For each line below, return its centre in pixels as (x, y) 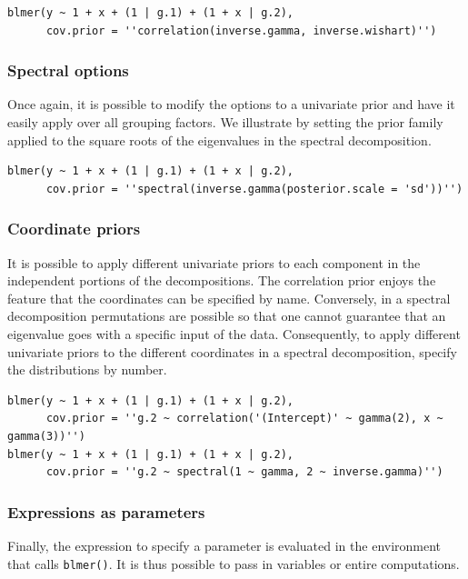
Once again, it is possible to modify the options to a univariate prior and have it (231, 104)
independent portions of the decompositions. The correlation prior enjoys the (222, 280)
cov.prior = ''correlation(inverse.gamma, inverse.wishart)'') (241, 30)
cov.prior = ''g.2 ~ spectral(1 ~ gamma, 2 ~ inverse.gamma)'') (244, 472)
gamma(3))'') (46, 436)
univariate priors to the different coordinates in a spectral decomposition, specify (232, 351)
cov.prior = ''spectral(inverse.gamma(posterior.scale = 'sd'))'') (254, 189)
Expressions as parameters (106, 511)
